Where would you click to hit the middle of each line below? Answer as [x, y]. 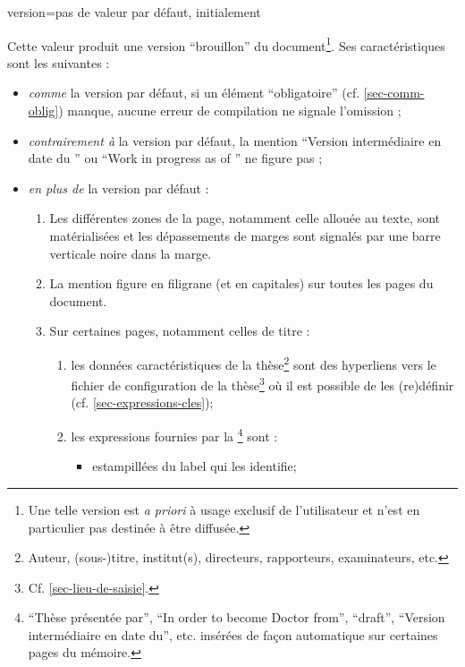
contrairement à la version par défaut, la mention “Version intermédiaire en [235, 140]
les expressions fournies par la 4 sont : [174, 435]
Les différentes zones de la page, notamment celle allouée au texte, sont [245, 218]
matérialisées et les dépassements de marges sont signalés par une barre [245, 235]
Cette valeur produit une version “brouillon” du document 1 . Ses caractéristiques [226, 44]
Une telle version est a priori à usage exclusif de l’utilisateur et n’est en [224, 509]
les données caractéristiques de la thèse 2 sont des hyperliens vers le [254, 363]
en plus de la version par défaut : [118, 188]
